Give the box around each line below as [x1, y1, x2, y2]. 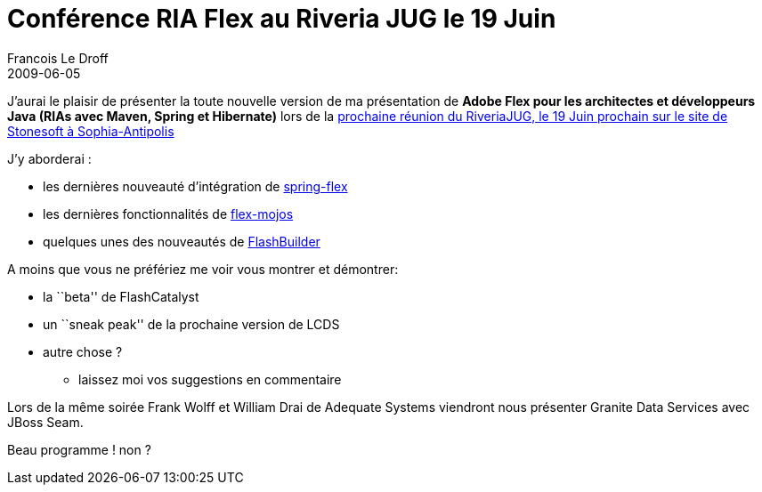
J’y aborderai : [7, 150, 92, 166]
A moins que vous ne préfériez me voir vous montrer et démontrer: [7, 261, 399, 277]
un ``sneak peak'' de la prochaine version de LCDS [43, 316, 340, 332]
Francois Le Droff [7, 50, 109, 66]
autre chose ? [43, 343, 123, 359]
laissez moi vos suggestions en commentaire [78, 371, 342, 387]
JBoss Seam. [7, 414, 84, 430]
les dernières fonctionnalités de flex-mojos [43, 206, 294, 222]
